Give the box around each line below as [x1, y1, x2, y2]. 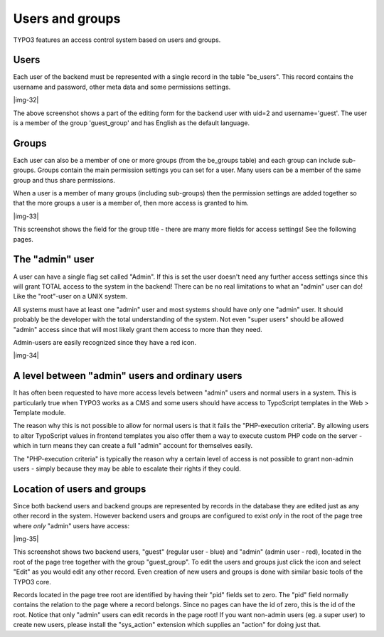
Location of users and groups [13, 483, 146, 495]
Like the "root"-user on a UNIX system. [13, 292, 128, 301]
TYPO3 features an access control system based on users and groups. [13, 36, 221, 44]
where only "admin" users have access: [13, 521, 130, 530]
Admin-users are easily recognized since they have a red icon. [13, 338, 197, 346]
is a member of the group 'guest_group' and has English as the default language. [13, 119, 250, 127]
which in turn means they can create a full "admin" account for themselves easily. [13, 441, 253, 450]
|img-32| [13, 96, 39, 105]
